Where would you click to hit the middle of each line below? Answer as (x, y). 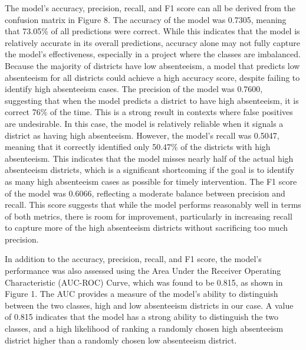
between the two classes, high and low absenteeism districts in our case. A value (149, 305)
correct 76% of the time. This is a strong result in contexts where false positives (149, 112)
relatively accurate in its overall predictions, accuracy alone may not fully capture (152, 42)
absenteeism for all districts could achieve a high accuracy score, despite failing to (152, 77)
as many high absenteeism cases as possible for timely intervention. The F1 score (151, 181)
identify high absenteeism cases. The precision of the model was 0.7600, (134, 89)
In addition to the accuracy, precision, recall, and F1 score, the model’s (133, 259)
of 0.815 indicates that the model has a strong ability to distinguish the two (142, 317)
